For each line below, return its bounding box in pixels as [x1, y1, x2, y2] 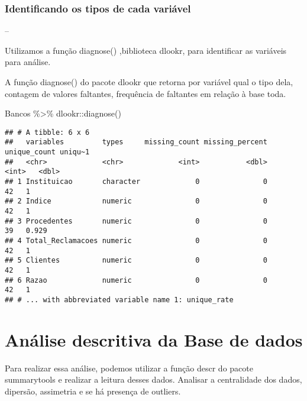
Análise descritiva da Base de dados [5, 327, 303, 351]
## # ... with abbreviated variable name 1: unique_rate [5, 295, 234, 304]
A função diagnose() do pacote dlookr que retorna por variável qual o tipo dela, [5, 76, 293, 88]
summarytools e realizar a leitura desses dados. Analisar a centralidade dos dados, [5, 373, 302, 386]
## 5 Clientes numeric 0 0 [5, 256, 267, 265]
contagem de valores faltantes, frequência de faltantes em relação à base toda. [5, 87, 286, 99]
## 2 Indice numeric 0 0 [5, 197, 267, 206]
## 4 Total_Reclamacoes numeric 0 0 [5, 237, 267, 245]
